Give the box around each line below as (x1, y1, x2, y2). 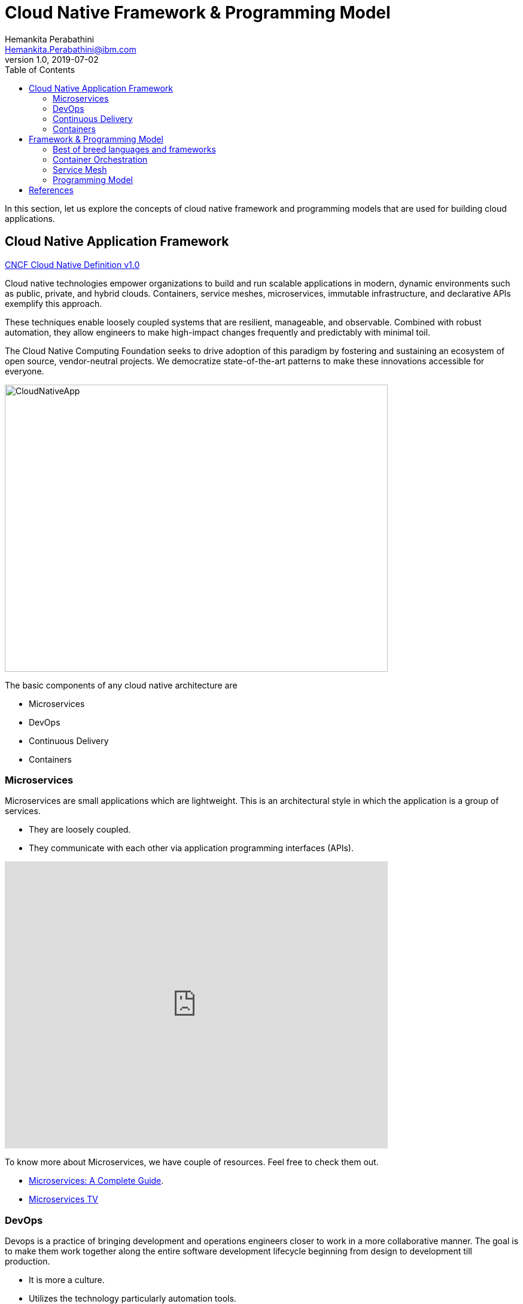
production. (5, 1256, 50, 1267)
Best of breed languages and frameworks (53, 144, 216, 154)
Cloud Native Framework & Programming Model (5, 2, 391, 23)
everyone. (5, 365, 44, 376)
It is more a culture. (29, 1275, 105, 1285)
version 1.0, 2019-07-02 (5, 54, 99, 65)
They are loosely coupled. (29, 824, 131, 835)
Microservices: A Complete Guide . (29, 1175, 164, 1186)
